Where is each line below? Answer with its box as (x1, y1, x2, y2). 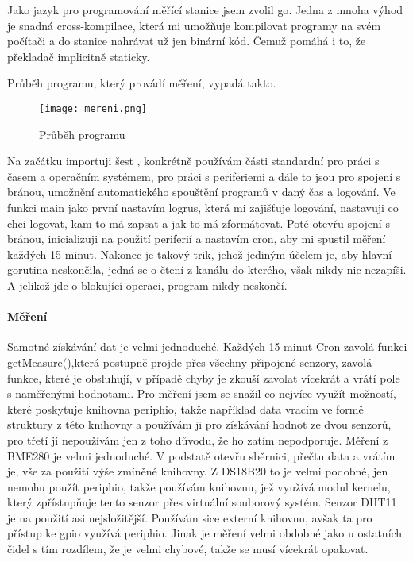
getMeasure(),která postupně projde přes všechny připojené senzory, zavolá (7, 353, 372, 370)
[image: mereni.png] (39, 102, 148, 114)
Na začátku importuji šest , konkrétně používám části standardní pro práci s (7, 152, 380, 169)
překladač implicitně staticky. (7, 48, 150, 64)
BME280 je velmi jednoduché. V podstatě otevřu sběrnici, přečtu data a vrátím (7, 447, 396, 464)
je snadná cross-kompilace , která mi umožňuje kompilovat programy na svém (7, 17, 381, 33)
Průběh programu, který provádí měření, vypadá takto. (7, 75, 276, 91)
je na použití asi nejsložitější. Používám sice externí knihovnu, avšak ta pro (7, 509, 372, 525)
